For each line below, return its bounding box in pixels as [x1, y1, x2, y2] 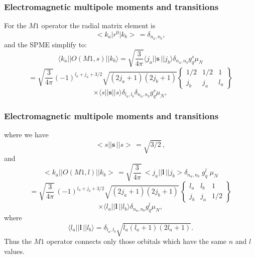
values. [4, 245, 25, 256]
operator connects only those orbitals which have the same [46, 236, 227, 246]
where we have [4, 129, 49, 139]
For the [4, 20, 27, 31]
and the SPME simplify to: [4, 39, 87, 49]
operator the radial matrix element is [41, 20, 156, 31]
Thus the [4, 236, 32, 246]
